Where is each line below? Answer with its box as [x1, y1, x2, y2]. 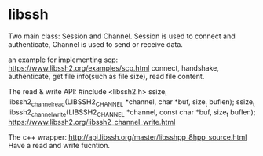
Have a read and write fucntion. [8, 141, 111, 151]
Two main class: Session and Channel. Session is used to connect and [8, 31, 236, 41]
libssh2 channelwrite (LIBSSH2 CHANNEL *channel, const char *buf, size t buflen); [8, 107, 256, 118]
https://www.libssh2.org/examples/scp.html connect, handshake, [8, 63, 220, 72]
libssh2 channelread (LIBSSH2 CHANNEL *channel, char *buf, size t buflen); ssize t [8, 96, 255, 108]
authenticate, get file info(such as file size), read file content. [8, 71, 205, 81]
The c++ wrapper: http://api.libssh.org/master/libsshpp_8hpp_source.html [8, 132, 247, 142]
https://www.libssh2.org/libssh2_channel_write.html [8, 118, 176, 127]
